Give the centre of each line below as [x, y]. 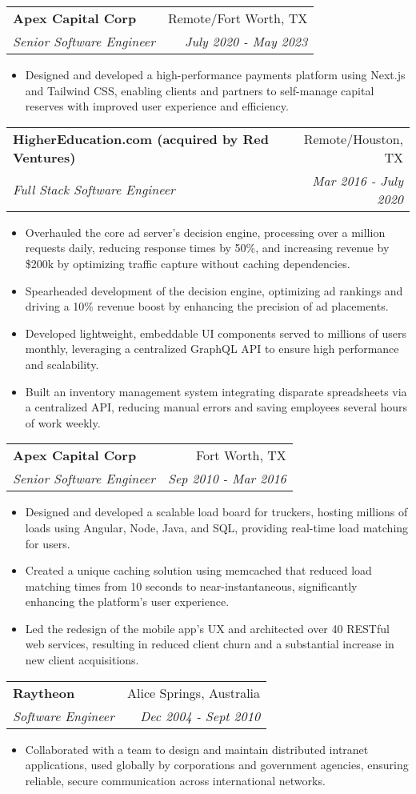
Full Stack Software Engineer [94, 190]
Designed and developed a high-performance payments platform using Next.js [215, 74]
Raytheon [44, 692]
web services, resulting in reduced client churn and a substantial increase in [210, 644]
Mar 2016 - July [358, 180]
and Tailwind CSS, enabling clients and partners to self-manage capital [200, 90]
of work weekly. [63, 422]
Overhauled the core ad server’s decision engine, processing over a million [205, 232]
